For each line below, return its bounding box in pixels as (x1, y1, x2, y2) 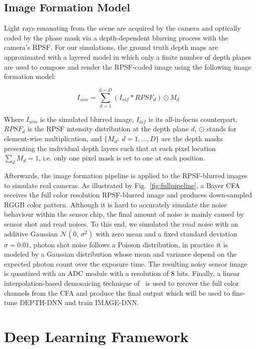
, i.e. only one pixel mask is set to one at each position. (38, 153, 205, 163)
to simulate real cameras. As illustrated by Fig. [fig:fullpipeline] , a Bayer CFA (4, 180, 240, 190)
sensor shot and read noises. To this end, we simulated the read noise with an (4, 219, 238, 229)
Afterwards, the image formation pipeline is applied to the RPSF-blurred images (4, 170, 248, 181)
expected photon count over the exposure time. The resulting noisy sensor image (4, 258, 248, 269)
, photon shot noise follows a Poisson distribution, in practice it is (29, 239, 228, 249)
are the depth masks (161, 133, 223, 144)
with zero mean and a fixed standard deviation (96, 228, 237, 238)
